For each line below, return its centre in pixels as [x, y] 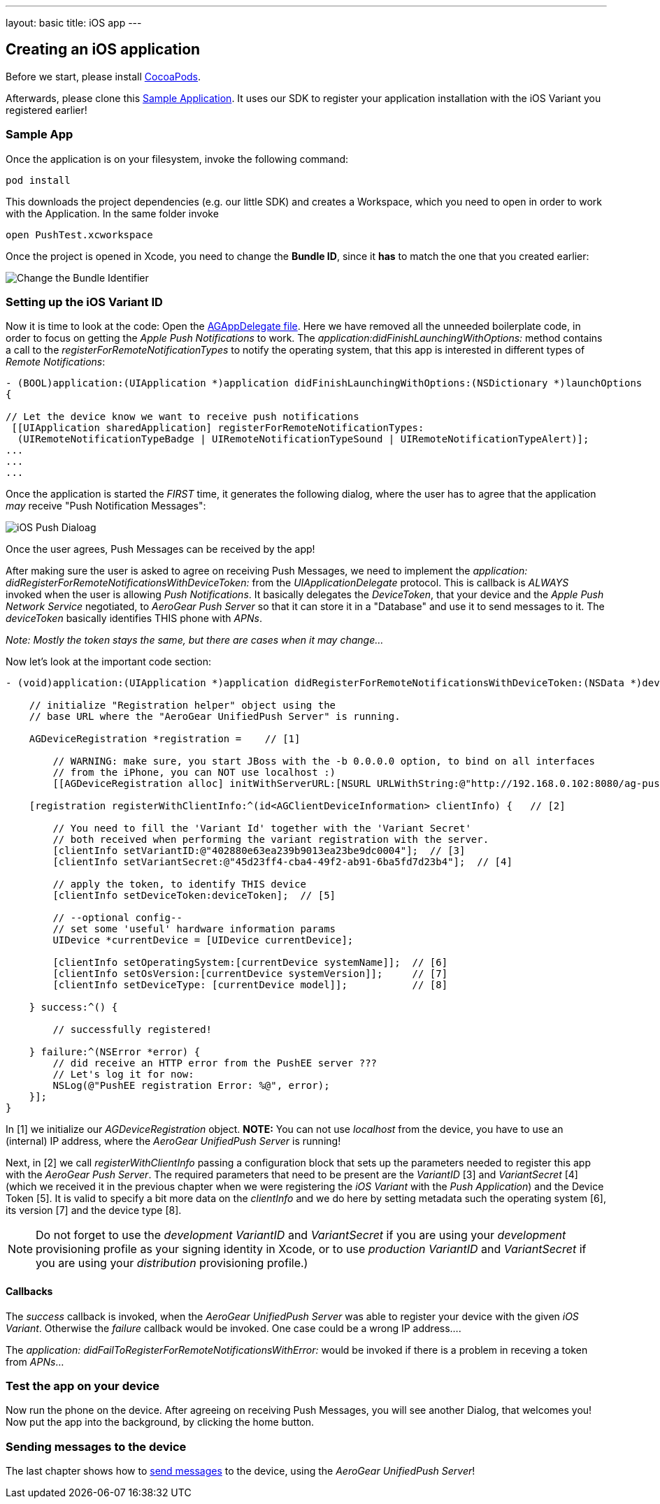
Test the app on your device [83, 1386]
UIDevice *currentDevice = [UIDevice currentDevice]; [203, 940]
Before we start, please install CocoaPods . [103, 76]
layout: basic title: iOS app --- [74, 23]
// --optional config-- [117, 918]
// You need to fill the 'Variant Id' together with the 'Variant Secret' [262, 829]
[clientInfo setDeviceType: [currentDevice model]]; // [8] [250, 985]
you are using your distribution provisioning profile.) [172, 1263]
